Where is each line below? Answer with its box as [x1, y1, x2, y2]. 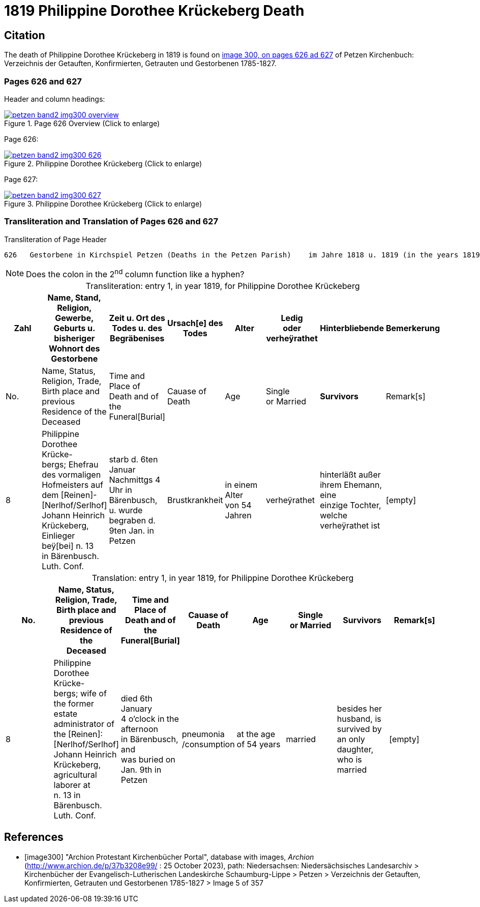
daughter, [337, 744, 374, 754]
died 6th [121, 693, 153, 704]
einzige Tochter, [320, 500, 381, 510]
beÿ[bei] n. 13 [42, 541, 94, 551]
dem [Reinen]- [42, 490, 97, 500]
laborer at [53, 780, 91, 790]
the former [53, 698, 94, 709]
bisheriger [54, 333, 95, 343]
